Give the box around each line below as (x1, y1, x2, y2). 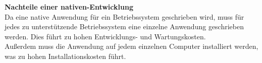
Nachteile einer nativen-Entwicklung (5, 2, 133, 12)
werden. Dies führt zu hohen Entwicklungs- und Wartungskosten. (5, 31, 206, 41)
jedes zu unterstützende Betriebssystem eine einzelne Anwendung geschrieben (5, 21, 244, 32)
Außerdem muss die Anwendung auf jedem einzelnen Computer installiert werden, (5, 41, 258, 51)
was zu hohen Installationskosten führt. (5, 50, 126, 61)
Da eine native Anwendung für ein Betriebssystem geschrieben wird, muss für (5, 11, 244, 22)
